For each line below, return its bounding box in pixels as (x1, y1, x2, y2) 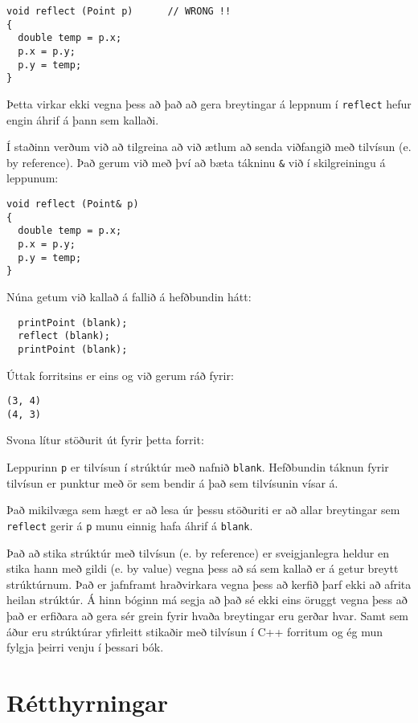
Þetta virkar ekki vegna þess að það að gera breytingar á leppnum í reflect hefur (6, 95, 412, 112)
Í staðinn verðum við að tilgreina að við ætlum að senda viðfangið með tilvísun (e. (6, 138, 412, 155)
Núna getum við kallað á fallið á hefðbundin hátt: (6, 288, 252, 304)
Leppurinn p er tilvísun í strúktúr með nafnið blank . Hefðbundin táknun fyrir (6, 459, 389, 476)
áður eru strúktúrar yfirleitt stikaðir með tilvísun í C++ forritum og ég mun (6, 623, 383, 639)
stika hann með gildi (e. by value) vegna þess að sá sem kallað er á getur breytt (6, 560, 399, 577)
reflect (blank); (18, 330, 110, 342)
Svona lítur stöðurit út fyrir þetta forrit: (6, 431, 204, 448)
